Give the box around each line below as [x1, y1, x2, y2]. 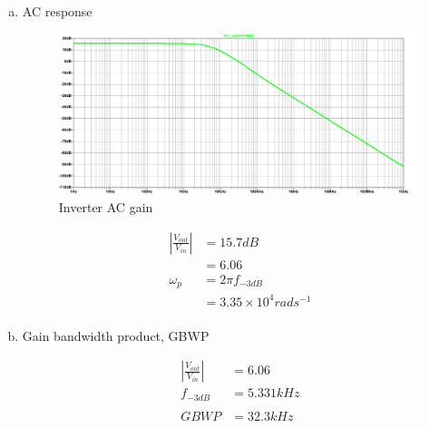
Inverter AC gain [58, 198, 153, 216]
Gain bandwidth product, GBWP [22, 326, 210, 345]
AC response [22, 2, 93, 20]
